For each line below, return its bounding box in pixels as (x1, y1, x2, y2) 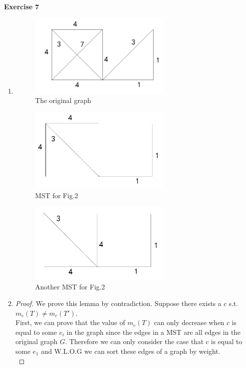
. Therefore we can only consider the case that (65, 336, 204, 347)
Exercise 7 (4, 1, 39, 11)
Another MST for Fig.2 (35, 282, 105, 292)
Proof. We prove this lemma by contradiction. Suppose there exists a (15, 298, 222, 308)
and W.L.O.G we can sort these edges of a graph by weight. (41, 346, 221, 356)
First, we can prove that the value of (15, 317, 125, 327)
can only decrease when (154, 317, 224, 327)
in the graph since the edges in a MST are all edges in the (67, 327, 241, 337)
